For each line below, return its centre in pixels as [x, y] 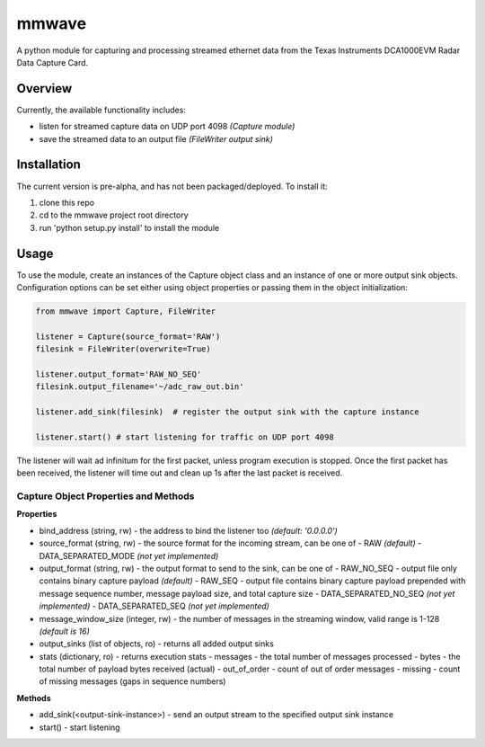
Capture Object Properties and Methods [106, 496]
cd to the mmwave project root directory [114, 215]
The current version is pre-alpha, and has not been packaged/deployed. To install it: [172, 186]
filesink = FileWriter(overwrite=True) [123, 349]
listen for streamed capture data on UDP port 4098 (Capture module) [167, 127]
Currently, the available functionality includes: [101, 110]
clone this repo [66, 202]
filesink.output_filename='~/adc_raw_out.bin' [140, 387]
